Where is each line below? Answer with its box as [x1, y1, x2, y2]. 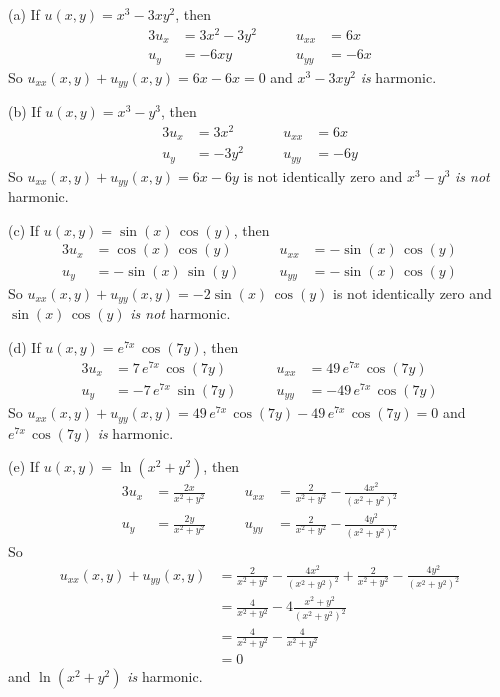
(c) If [8, 219, 40, 240]
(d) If [8, 337, 41, 358]
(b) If [8, 101, 41, 122]
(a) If [8, 4, 40, 24]
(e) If [8, 456, 40, 477]
